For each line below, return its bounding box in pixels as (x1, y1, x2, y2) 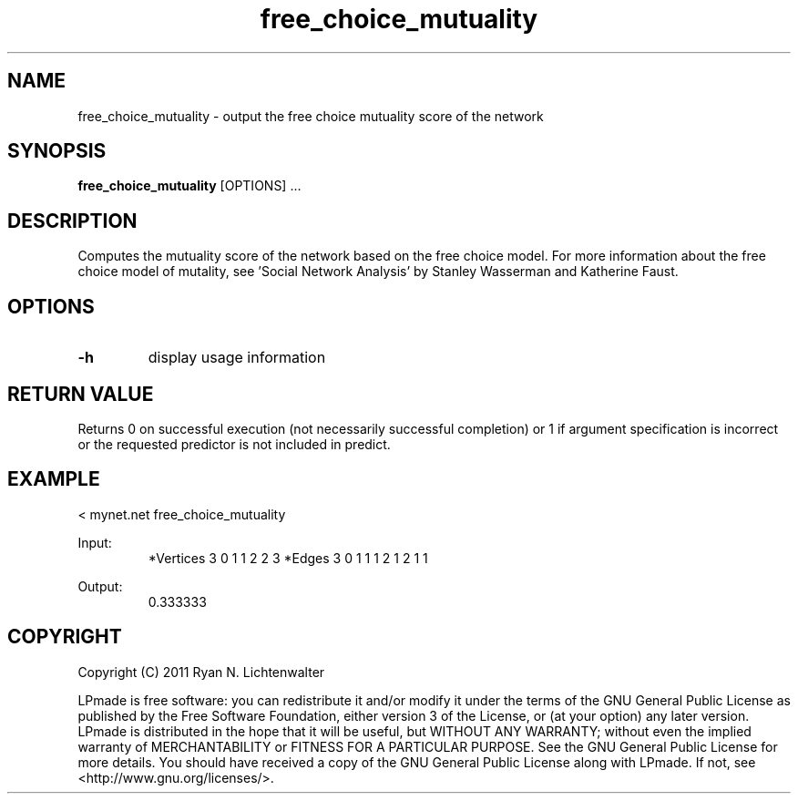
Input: (77, 534, 112, 550)
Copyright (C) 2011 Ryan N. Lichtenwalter (77, 663, 325, 680)
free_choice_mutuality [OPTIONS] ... (77, 178, 302, 194)
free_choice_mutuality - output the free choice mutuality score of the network (77, 108, 544, 124)
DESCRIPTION (7, 209, 138, 232)
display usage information (148, 348, 326, 367)
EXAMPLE (7, 467, 100, 491)
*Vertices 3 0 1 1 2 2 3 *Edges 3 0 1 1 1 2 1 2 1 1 (148, 549, 428, 566)
